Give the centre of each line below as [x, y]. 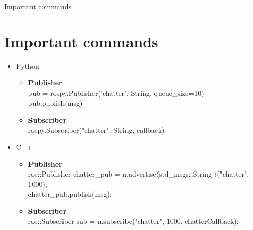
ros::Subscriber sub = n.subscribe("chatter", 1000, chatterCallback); [133, 221]
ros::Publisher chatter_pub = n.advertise [92, 174]
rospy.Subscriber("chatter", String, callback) [96, 130]
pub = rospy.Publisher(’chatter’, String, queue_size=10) [116, 92]
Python [27, 65]
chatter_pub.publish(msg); [70, 194]
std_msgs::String [185, 174]
